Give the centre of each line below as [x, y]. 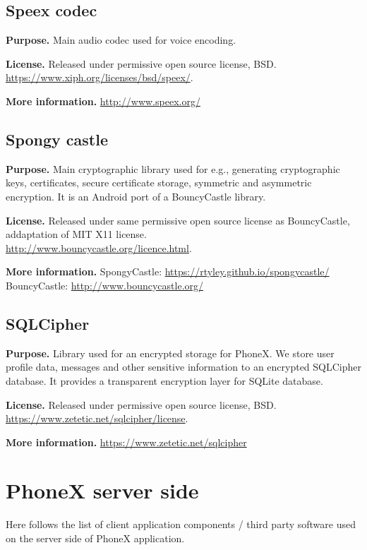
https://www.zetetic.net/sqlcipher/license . [97, 418]
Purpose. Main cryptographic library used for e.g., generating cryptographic [173, 168]
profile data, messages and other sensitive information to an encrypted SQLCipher [184, 367]
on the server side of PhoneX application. [95, 538]
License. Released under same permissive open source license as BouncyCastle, [178, 220]
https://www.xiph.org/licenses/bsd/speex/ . [100, 77]
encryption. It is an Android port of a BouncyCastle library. [136, 196]
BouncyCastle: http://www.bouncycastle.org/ [105, 285]
